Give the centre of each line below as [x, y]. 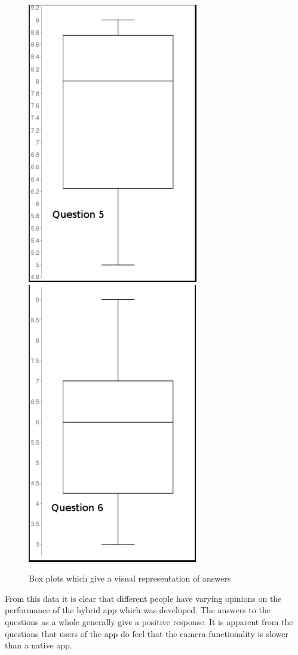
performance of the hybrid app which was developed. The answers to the [138, 610]
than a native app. [39, 645]
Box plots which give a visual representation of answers [130, 578]
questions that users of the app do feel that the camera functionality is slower [147, 633]
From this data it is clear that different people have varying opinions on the [143, 598]
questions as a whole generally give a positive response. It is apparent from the [149, 621]
